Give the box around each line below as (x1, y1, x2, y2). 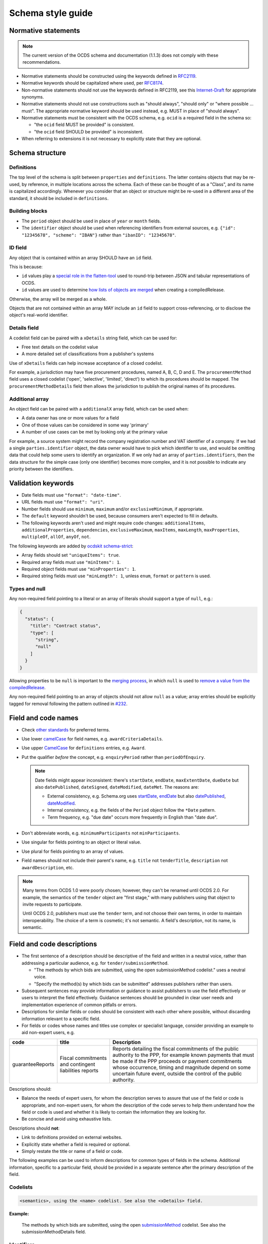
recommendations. (22, 59, 62, 65)
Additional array (9, 396, 49, 403)
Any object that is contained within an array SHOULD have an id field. (9, 254, 153, 261)
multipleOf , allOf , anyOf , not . (21, 534, 91, 540)
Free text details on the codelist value (21, 344, 99, 350)
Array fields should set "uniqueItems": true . (21, 552, 120, 558)
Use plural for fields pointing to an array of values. (21, 848, 124, 854)
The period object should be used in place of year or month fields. (21, 218, 161, 224)
